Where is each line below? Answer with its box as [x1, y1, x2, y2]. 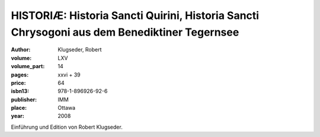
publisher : [11, 95, 37, 103]
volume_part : [11, 63, 45, 70]
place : [11, 104, 27, 111]
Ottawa [57, 104, 76, 111]
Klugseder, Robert [57, 46, 102, 53]
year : [11, 113, 25, 120]
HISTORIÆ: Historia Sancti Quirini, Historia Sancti [11, 9, 260, 22]
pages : [11, 71, 29, 78]
